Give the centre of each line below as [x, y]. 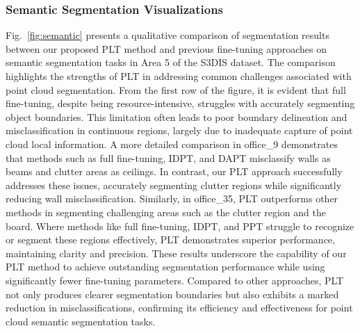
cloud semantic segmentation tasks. [81, 321]
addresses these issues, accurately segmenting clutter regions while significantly [174, 185]
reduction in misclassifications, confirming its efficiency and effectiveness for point [179, 308]
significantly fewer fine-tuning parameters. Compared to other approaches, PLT [175, 280]
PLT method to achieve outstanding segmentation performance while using [165, 267]
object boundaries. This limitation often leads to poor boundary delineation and [177, 116]
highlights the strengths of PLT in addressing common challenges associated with [179, 76]
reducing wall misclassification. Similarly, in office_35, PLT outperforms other [172, 198]
